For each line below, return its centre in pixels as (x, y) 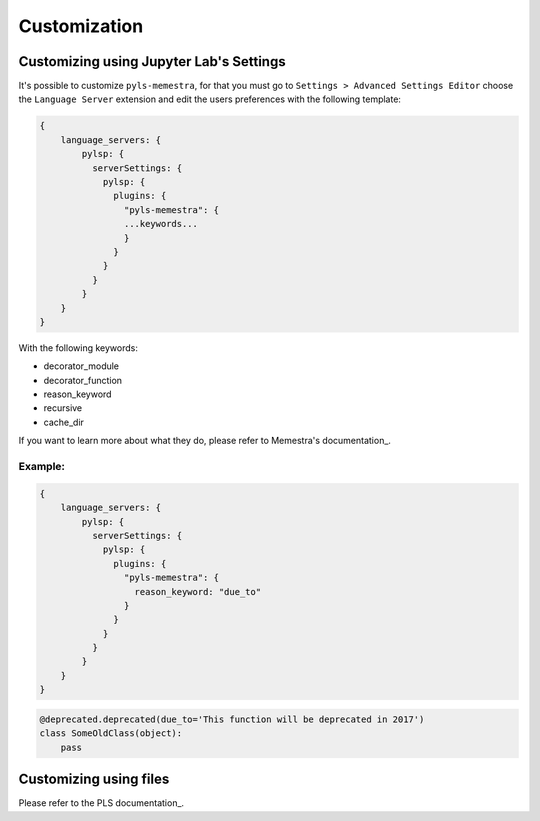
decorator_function (83, 380)
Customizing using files (94, 779)
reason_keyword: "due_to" (198, 591)
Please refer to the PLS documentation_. (101, 803)
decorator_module (81, 366)
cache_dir (64, 422)
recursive (63, 408)
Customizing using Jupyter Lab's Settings (152, 61)
